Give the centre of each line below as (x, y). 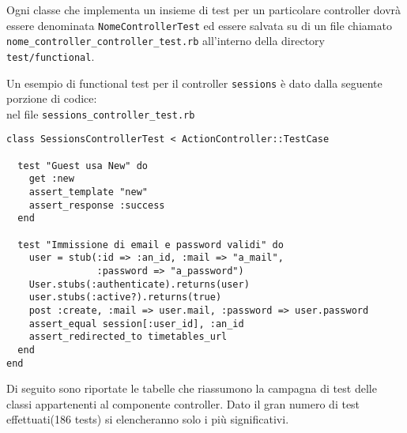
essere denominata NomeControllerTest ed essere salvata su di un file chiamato (199, 25)
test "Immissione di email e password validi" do (151, 245)
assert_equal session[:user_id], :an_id (136, 324)
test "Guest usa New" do (83, 166)
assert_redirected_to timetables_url (128, 337)
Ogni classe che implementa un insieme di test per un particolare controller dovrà (204, 9)
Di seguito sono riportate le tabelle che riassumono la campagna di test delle (192, 388)
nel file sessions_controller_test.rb (101, 113)
